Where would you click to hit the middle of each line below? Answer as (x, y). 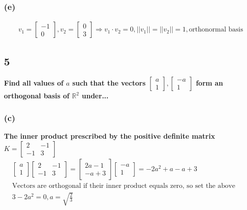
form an (210, 83)
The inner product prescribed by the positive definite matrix (109, 136)
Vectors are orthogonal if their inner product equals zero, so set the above (123, 186)
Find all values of (34, 83)
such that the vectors (109, 83)
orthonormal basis (216, 30)
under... (95, 96)
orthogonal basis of (37, 96)
